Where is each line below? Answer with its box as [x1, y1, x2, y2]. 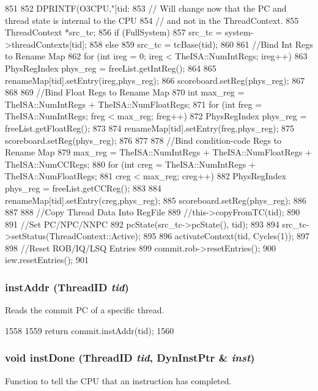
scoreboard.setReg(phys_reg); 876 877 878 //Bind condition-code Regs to [5, 133, 282, 146]
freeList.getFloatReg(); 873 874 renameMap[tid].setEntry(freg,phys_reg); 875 [5, 121, 294, 134]
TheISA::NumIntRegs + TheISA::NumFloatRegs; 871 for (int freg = [5, 97, 262, 110]
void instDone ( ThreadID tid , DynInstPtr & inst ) [5, 350, 255, 365]
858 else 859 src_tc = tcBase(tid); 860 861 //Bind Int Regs [89, 37, 313, 50]
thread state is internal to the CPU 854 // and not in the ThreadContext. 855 [5, 13, 299, 26]
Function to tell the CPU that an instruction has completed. [5, 374, 232, 387]
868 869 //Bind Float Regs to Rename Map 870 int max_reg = [5, 86, 245, 99]
